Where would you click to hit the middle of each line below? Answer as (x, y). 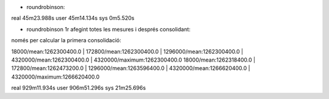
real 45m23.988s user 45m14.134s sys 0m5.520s (73, 18)
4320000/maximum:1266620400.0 (55, 77)
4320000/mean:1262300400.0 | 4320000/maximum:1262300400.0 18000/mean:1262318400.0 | (133, 60)
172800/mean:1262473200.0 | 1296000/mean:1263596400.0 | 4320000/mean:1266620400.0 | (131, 68)
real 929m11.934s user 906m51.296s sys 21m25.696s (79, 88)
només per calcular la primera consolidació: (66, 40)
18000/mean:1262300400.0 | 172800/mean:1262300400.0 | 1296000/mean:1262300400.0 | (127, 51)
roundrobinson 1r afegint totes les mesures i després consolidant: (109, 29)
